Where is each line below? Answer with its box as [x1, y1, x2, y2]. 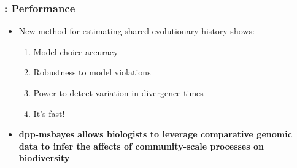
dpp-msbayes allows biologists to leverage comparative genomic [18, 128, 292, 140]
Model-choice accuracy [33, 45, 118, 58]
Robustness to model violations [33, 66, 151, 78]
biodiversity [18, 151, 70, 164]
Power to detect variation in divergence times [33, 86, 204, 99]
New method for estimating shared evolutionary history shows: [18, 25, 255, 37]
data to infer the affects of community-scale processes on [18, 139, 264, 152]
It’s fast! [33, 107, 65, 120]
